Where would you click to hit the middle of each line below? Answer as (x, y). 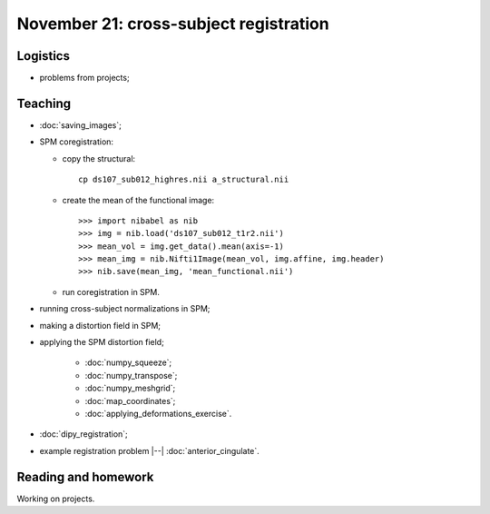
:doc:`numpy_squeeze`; (128, 362)
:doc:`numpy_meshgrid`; (130, 388)
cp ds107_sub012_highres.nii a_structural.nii (184, 180)
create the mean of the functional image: (138, 200)
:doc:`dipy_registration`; (84, 434)
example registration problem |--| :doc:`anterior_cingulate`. (150, 450)
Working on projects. (56, 499)
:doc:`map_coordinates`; (130, 400)
